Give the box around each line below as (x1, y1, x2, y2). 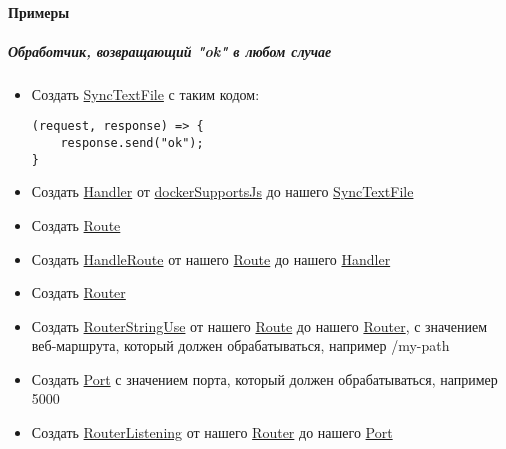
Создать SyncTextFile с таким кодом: (31, 83, 260, 104)
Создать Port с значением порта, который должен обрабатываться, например (31, 368, 498, 389)
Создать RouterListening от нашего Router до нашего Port (31, 422, 393, 443)
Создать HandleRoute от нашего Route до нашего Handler (31, 248, 391, 269)
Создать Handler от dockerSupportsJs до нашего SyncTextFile (31, 181, 414, 202)
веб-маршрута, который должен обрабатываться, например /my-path (31, 335, 450, 356)
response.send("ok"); (60, 136, 204, 150)
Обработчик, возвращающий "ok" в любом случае (8, 40, 332, 61)
